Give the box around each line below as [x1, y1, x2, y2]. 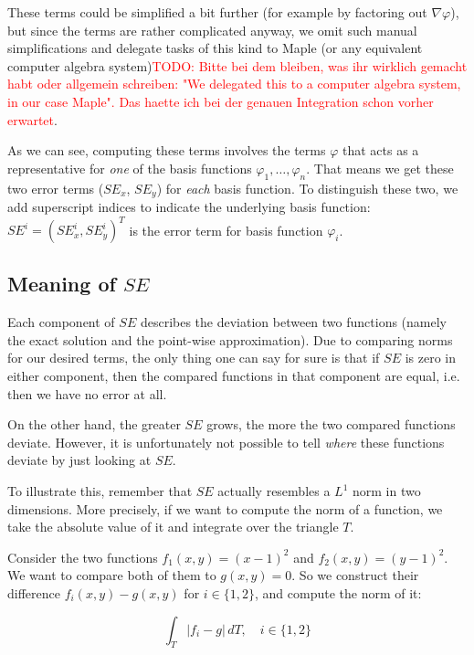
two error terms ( [7, 178, 104, 197]
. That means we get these [306, 158, 454, 177]
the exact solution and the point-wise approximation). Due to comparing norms [7, 330, 453, 349]
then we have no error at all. [7, 384, 167, 403]
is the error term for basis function [129, 220, 323, 239]
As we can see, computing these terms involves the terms [7, 141, 326, 160]
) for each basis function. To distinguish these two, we [156, 178, 458, 197]
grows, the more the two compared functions [206, 415, 456, 434]
